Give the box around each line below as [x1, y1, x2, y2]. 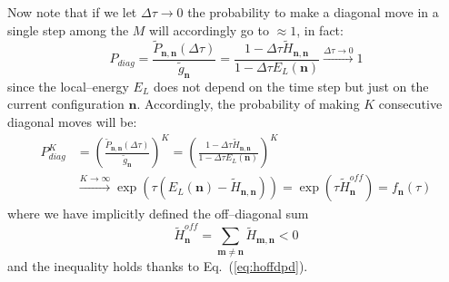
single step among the [7, 20, 129, 39]
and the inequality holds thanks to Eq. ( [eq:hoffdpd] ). [7, 256, 308, 275]
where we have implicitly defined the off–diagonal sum [7, 204, 309, 223]
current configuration [7, 94, 125, 113]
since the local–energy [7, 76, 129, 95]
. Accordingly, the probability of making [136, 94, 360, 113]
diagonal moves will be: [7, 112, 137, 131]
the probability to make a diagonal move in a [187, 3, 439, 21]
